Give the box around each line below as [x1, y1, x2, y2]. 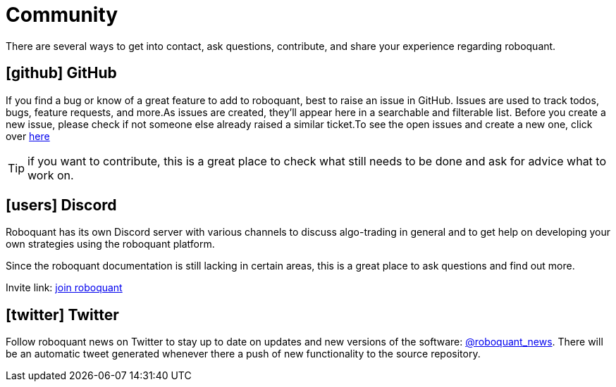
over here [6, 129, 50, 142]
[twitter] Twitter [6, 305, 119, 324]
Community [6, 3, 118, 27]
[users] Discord [6, 196, 117, 215]
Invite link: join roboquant [6, 281, 123, 294]
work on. [27, 167, 74, 182]
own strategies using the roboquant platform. [6, 238, 215, 250]
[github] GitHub [6, 64, 117, 82]
